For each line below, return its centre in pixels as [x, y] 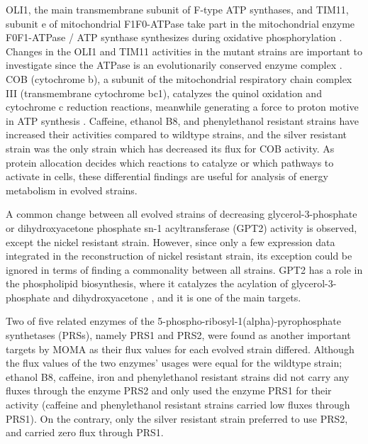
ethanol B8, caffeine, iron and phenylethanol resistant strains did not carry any [178, 376]
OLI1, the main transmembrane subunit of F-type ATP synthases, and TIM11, [177, 9]
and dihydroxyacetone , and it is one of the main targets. [177, 297]
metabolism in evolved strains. [72, 190]
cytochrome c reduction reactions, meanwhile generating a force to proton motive [182, 107]
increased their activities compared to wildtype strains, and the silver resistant [177, 134]
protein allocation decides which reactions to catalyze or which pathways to [170, 162]
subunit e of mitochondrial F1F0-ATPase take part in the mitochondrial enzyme [180, 23]
